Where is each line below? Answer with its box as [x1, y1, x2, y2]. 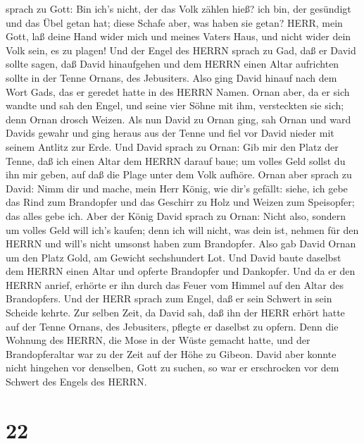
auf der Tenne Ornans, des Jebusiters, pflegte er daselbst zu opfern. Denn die [6, 319, 339, 333]
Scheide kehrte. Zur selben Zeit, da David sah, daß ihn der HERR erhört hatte [6, 305, 345, 320]
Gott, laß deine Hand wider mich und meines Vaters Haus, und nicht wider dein [6, 29, 351, 44]
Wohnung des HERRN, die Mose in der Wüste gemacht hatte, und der [6, 333, 310, 347]
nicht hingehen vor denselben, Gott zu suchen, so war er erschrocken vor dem [6, 360, 339, 375]
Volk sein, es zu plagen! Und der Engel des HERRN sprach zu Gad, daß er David [6, 42, 356, 57]
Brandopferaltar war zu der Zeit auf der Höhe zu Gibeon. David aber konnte [6, 346, 337, 361]
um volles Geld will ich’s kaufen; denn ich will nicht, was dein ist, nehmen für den [6, 222, 359, 237]
